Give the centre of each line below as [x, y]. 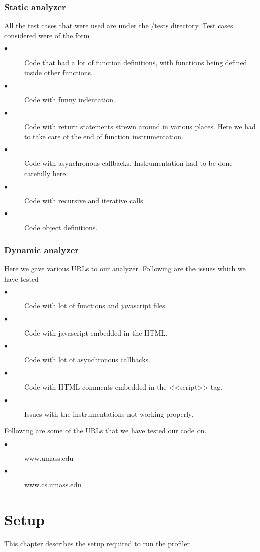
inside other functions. [58, 72]
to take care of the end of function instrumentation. [104, 136]
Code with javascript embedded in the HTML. [96, 332]
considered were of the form [47, 35]
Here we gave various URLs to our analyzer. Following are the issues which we [125, 268]
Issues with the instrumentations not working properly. [109, 413]
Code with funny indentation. [70, 99]
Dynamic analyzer [42, 250]
